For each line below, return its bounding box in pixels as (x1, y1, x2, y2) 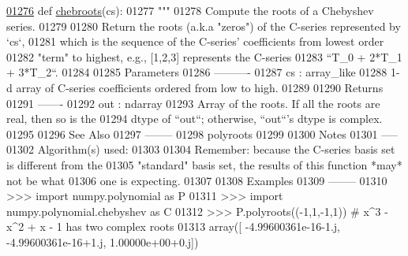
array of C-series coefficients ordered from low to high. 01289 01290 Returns (16, 79, 384, 95)
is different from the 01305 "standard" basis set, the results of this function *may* (6, 156, 402, 173)
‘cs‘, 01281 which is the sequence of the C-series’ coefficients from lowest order (6, 33, 384, 50)
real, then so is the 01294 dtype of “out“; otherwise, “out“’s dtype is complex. (6, 110, 383, 127)
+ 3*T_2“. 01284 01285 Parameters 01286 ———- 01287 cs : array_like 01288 (6, 64, 387, 80)
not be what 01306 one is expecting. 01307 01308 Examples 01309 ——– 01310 (6, 172, 387, 188)
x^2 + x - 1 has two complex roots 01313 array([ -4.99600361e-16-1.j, (6, 218, 340, 235)
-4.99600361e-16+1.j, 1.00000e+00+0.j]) (6, 233, 199, 250)
